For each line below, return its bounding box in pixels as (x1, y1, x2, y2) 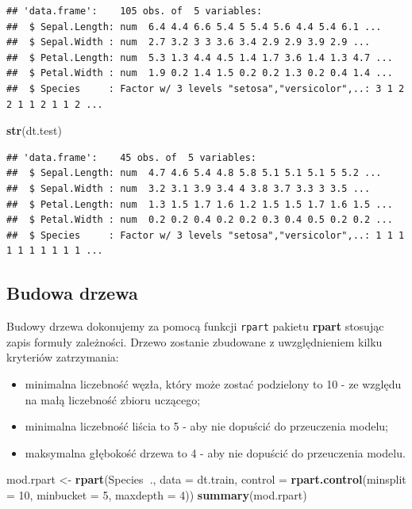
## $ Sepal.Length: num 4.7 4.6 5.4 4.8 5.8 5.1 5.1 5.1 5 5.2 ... (6, 167, 382, 179)
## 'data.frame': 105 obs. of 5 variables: (6, 6, 263, 17)
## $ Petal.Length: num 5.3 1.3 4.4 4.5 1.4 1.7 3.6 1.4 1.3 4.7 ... (6, 52, 393, 63)
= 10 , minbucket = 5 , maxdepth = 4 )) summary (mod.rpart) (6, 486, 307, 503)
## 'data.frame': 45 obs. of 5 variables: (6, 151, 256, 163)
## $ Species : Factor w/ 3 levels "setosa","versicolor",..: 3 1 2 (6, 82, 405, 94)
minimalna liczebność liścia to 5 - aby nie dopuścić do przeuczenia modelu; (25, 418, 388, 434)
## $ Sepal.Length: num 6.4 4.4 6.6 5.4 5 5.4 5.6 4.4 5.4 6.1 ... (6, 21, 382, 33)
